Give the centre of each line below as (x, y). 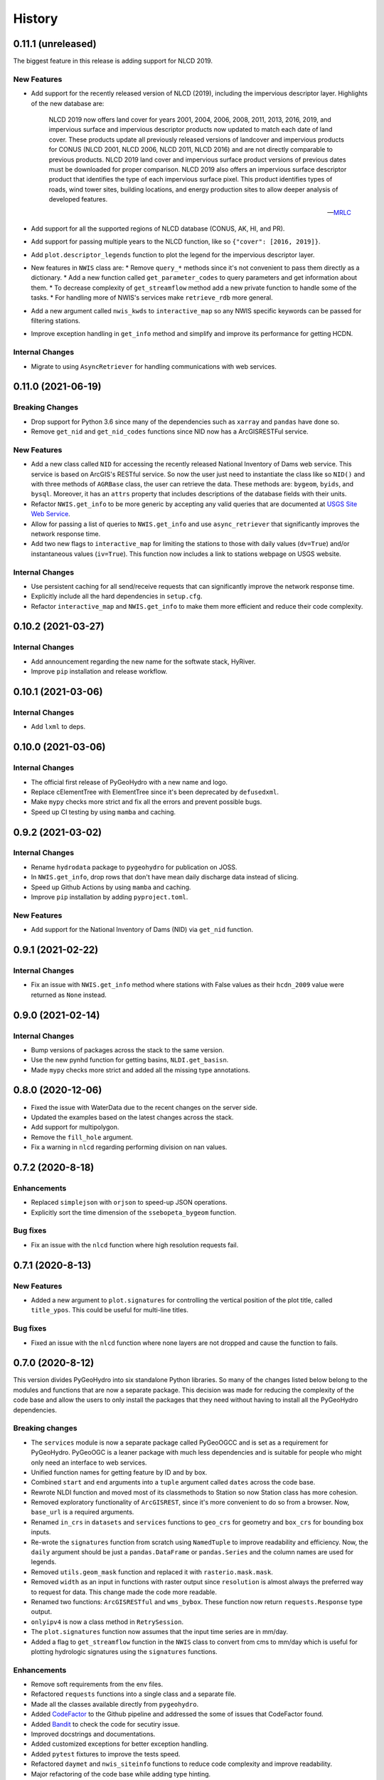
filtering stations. (56, 321)
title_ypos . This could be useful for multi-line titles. (110, 1310)
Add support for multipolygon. (75, 1127)
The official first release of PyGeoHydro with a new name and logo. (129, 782)
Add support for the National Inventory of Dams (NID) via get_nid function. (142, 930)
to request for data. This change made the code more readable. (124, 1592)
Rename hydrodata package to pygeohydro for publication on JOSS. (134, 867)
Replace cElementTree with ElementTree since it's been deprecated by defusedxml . (155, 792)
